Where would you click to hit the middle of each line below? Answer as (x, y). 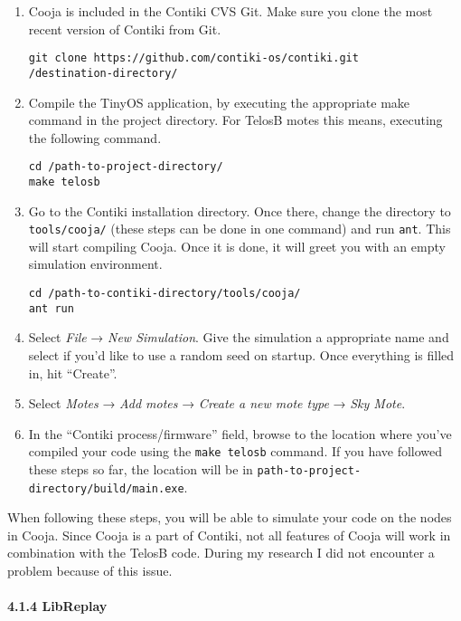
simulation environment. (95, 264)
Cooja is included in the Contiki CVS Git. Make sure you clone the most (230, 11)
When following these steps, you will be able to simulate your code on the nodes (230, 517)
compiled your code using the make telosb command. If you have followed (235, 451)
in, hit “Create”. (73, 373)
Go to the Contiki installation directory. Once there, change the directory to (240, 210)
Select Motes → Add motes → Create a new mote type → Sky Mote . (217, 403)
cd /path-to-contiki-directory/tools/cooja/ (165, 294)
